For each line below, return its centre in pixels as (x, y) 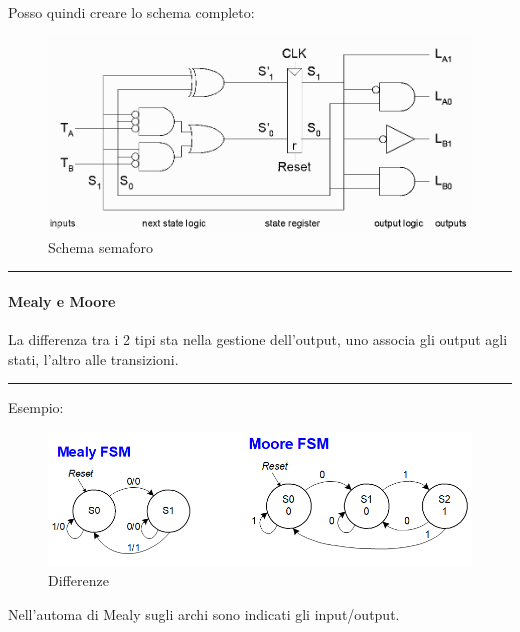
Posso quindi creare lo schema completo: (131, 12)
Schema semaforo (101, 246)
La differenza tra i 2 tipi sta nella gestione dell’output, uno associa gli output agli (258, 339)
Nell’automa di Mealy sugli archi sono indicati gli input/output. (204, 614)
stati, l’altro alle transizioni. (93, 358)
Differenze (78, 580)
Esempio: (36, 407)
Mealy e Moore (62, 300)
